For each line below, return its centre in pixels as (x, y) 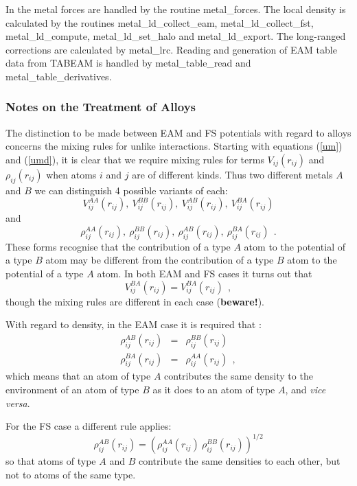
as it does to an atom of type (214, 389)
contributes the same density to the (239, 376)
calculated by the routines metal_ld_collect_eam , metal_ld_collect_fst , (160, 22)
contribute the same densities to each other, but (239, 461)
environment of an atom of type (72, 389)
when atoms (71, 174)
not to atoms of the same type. (71, 474)
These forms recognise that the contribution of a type (118, 246)
